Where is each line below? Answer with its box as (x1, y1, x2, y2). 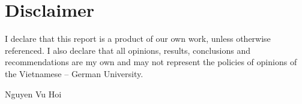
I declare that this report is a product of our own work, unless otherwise (5, 32, 271, 45)
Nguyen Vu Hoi (5, 87, 62, 100)
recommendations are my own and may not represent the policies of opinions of (5, 56, 297, 68)
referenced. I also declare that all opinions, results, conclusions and (5, 44, 250, 56)
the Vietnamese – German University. (5, 67, 143, 79)
